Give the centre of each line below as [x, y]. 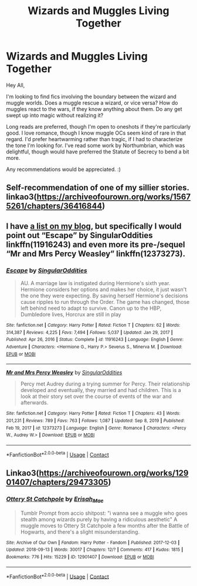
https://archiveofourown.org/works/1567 [114, 197]
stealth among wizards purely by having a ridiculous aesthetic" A [99, 519]
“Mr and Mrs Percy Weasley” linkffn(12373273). [96, 254]
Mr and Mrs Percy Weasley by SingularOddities [64, 373]
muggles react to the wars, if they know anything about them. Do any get [94, 109]
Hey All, [16, 85]
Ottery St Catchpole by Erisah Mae [55, 500]
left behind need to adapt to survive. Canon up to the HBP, [91, 308]
